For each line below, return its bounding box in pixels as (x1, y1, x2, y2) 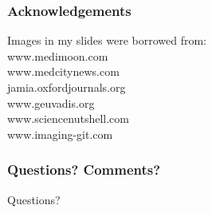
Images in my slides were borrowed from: (7, 32, 207, 49)
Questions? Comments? (7, 160, 161, 179)
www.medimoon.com (7, 47, 108, 64)
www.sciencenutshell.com (7, 110, 129, 127)
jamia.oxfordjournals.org (7, 79, 126, 95)
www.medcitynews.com (7, 63, 120, 80)
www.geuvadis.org (7, 94, 95, 111)
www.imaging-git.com (7, 125, 113, 142)
